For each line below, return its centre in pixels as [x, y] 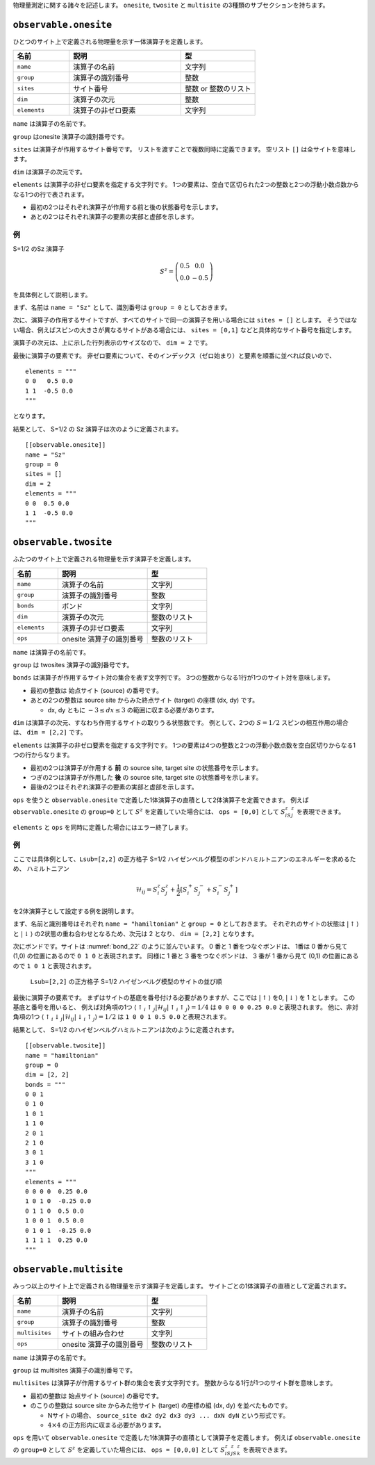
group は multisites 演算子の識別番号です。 [75, 1370]
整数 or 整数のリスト [218, 89]
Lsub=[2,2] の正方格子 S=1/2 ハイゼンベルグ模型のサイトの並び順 [126, 982]
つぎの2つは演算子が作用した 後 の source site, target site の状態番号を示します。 [146, 777]
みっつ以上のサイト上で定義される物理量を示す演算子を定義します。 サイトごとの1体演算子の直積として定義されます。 [182, 1286]
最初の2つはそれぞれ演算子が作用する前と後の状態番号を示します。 [126, 207]
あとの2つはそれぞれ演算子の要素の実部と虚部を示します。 [114, 217]
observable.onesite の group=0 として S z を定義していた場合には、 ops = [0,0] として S [149, 811]
